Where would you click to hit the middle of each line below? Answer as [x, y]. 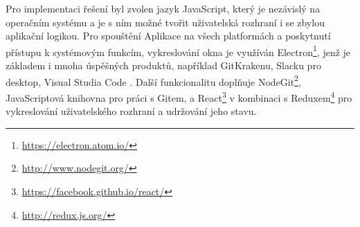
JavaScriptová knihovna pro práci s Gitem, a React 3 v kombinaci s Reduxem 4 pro [179, 96]
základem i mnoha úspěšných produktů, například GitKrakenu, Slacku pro [163, 65]
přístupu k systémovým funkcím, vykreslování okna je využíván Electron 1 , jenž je [178, 51]
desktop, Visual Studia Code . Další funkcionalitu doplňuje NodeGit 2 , [153, 80]
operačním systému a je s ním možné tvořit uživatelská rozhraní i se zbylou [165, 22]
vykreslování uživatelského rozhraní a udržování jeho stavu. [131, 111]
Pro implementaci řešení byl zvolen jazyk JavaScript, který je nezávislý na [163, 8]
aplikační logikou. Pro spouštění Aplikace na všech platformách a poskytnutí [168, 36]
